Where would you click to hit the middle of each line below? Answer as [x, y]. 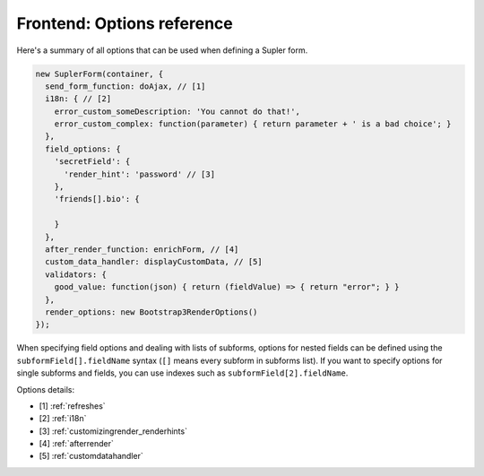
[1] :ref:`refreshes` [73, 406]
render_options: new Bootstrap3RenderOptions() [151, 312]
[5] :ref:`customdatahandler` [91, 456]
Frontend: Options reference [125, 23]
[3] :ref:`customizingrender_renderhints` [113, 431]
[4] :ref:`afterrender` [76, 444]
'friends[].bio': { [97, 199]
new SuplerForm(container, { [99, 74]
